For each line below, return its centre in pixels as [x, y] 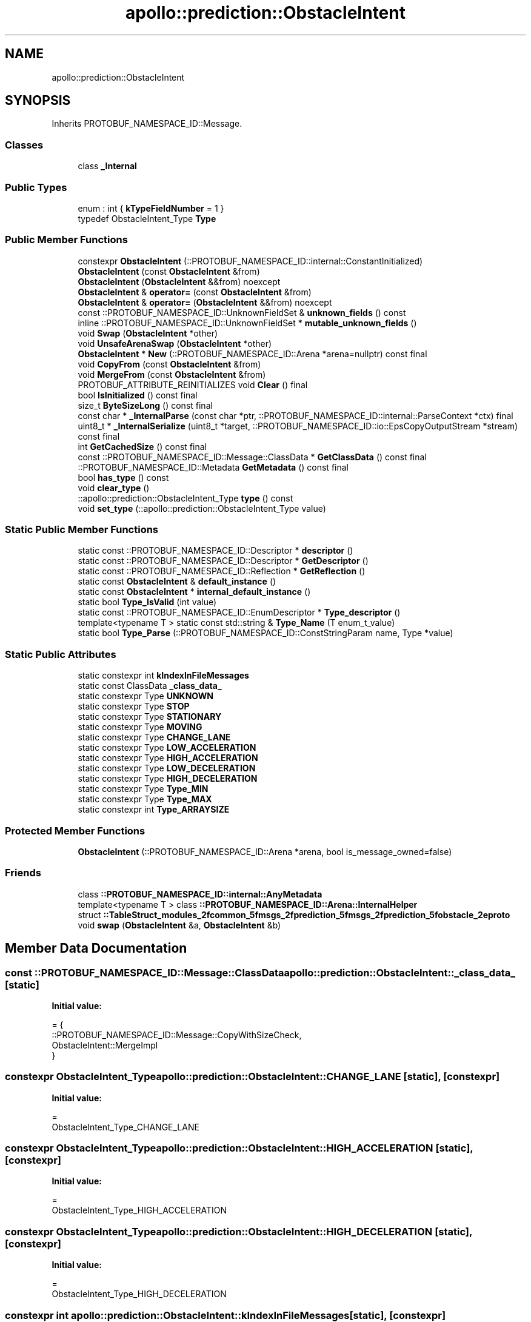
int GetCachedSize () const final [142, 446]
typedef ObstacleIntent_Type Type [147, 218]
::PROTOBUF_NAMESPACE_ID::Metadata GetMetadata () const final [213, 467]
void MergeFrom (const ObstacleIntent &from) [172, 374]
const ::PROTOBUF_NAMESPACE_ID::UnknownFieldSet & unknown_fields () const [242, 312]
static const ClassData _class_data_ [150, 686]
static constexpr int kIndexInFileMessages [163, 676]
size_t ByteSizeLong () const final [145, 405]
